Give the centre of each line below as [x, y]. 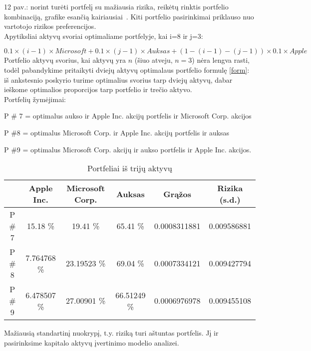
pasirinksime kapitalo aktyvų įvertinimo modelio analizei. [92, 342]
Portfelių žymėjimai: [35, 99]
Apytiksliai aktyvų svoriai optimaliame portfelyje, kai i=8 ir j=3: [104, 36]
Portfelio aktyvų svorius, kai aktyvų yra [65, 60]
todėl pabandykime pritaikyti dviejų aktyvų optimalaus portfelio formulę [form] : [127, 69]
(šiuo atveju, [154, 60]
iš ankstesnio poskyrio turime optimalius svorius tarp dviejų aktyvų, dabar [118, 79]
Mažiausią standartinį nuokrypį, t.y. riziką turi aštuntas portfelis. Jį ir [111, 333]
